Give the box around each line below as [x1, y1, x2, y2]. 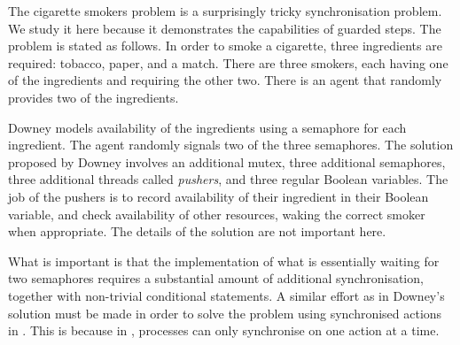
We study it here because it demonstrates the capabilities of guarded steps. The [8, 19, 441, 37]
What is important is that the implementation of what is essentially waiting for [8, 251, 440, 270]
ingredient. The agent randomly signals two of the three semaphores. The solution [8, 135, 454, 154]
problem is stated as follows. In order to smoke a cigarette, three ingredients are [8, 36, 442, 55]
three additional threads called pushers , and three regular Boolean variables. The [8, 170, 448, 188]
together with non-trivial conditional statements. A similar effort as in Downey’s [8, 286, 445, 304]
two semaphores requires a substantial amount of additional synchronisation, [8, 269, 424, 287]
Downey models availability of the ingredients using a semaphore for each [8, 118, 407, 136]
